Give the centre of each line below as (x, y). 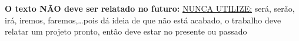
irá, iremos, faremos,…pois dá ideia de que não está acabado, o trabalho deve (143, 20)
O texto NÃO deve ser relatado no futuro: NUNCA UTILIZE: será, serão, (150, 8)
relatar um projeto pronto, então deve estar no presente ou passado (126, 31)
